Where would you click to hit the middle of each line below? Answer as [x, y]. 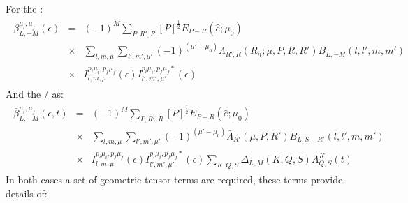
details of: [27, 193]
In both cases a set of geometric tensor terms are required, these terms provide [174, 179]
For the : [24, 8]
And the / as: [35, 94]
